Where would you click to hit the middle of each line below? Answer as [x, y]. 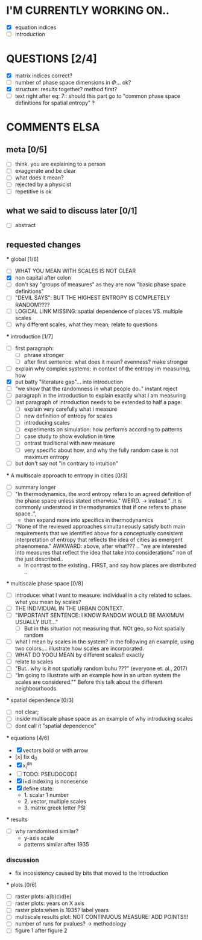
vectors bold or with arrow [55, 750]
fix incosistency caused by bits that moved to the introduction [92, 873]
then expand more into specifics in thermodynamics [89, 520]
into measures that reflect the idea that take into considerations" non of [104, 552]
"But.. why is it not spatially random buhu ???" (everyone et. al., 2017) [101, 669]
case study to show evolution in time [69, 436]
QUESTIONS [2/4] [52, 59]
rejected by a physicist [43, 184]
